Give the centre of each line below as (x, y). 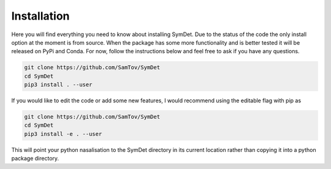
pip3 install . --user (58, 85)
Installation (40, 16)
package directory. (35, 159)
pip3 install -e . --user (63, 134)
